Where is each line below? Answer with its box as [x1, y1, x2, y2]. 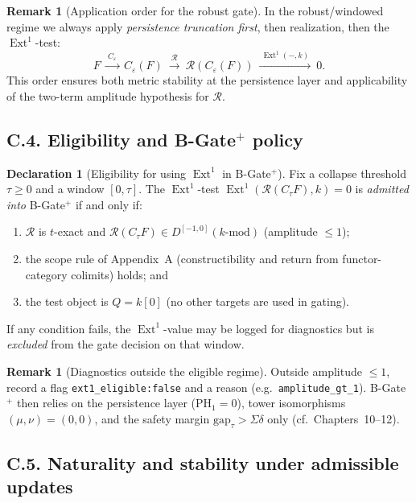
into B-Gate [6, 196, 65, 212]
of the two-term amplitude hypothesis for [6, 87, 209, 104]
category [25, 266, 68, 282]
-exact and [54, 223, 106, 240]
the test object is [25, 293, 109, 310]
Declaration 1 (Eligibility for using [6, 164, 187, 181]
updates [6, 474, 73, 499]
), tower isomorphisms [237, 394, 346, 411]
